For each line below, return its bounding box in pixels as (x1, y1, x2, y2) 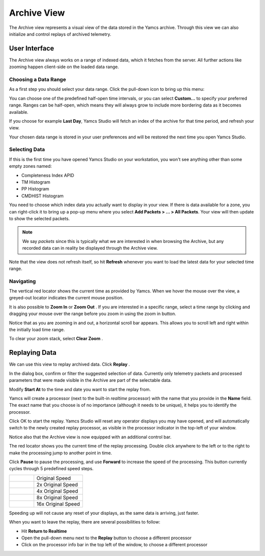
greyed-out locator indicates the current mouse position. (9, 295, 124, 301)
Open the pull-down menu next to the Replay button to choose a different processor (21, 535, 192, 541)
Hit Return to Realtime (21, 528, 67, 534)
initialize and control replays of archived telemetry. (9, 31, 111, 37)
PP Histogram (21, 186, 49, 192)
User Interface (9, 44, 54, 53)
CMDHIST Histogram (21, 193, 64, 199)
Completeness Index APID (21, 172, 75, 178)
